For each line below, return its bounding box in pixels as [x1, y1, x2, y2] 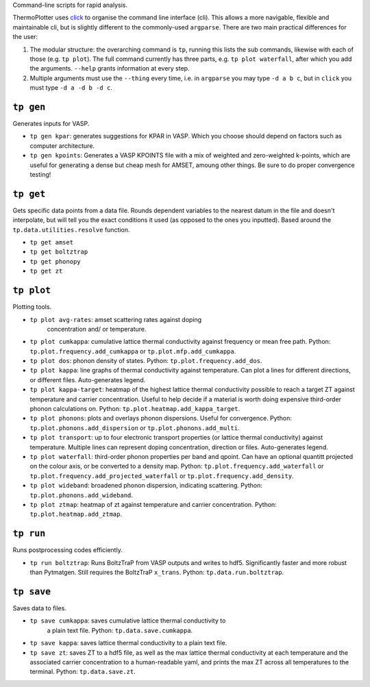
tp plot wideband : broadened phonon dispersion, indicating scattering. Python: [29, 482, 263, 490]
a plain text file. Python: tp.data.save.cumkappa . [47, 626, 193, 634]
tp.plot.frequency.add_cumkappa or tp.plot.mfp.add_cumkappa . [29, 347, 236, 355]
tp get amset [29, 238, 74, 247]
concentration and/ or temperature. [47, 325, 147, 333]
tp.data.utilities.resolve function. [12, 225, 130, 234]
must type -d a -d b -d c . [29, 84, 112, 92]
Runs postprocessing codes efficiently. [12, 546, 123, 554]
